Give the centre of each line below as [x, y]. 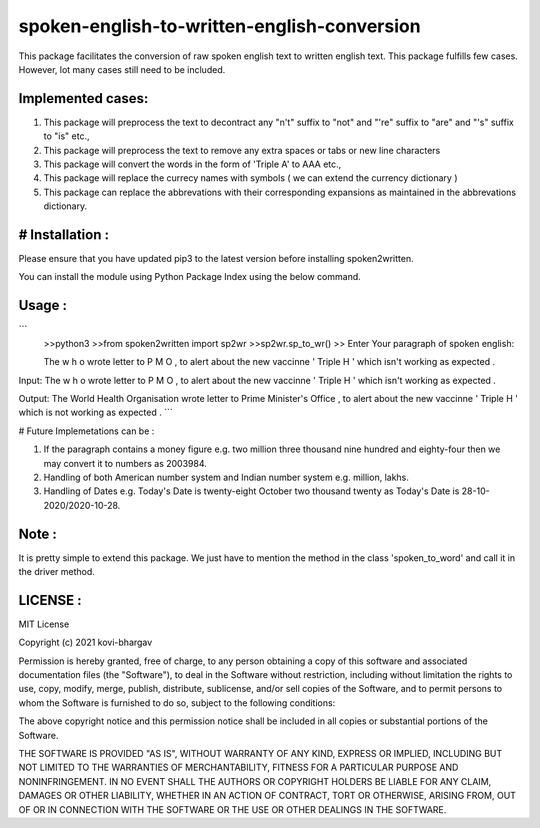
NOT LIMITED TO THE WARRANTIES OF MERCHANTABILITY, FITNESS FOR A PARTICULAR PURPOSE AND [238, 767]
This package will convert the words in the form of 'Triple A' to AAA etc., [192, 164]
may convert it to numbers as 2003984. [125, 463]
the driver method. [56, 571]
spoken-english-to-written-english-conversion [219, 26]
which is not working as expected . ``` [96, 412]
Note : [37, 533]
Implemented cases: [83, 98]
